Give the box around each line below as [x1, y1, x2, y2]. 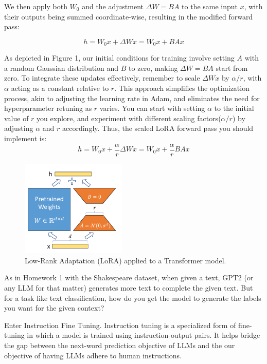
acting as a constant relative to [11, 83, 109, 93]
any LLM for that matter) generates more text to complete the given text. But [4, 282, 253, 293]
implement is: [4, 132, 47, 143]
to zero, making [129, 62, 178, 73]
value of [4, 112, 29, 123]
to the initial [214, 103, 254, 113]
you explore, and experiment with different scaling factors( [37, 112, 221, 123]
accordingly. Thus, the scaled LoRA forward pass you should [62, 123, 254, 133]
